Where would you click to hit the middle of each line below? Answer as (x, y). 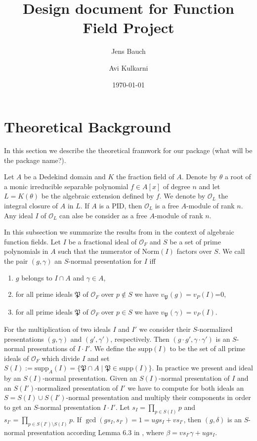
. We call (232, 251)
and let (210, 186)
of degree (176, 186)
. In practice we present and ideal (202, 368)
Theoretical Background (88, 127)
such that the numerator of (99, 251)
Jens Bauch (128, 51)
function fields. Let (33, 241)
